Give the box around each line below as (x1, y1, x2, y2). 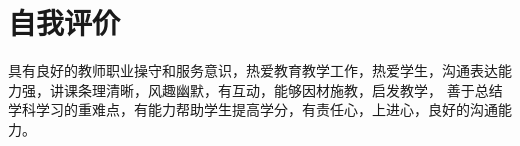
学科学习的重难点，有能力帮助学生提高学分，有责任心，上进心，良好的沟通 (8, 99, 498, 120)
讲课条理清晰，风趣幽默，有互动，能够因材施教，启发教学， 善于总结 (49, 79, 503, 100)
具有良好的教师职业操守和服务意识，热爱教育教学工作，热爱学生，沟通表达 (8, 60, 498, 81)
